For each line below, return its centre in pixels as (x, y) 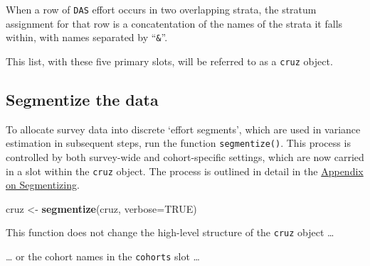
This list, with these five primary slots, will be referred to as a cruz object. (169, 61)
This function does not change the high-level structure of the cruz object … (170, 232)
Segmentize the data (82, 99)
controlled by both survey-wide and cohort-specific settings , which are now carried (185, 157)
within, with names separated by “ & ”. (87, 37)
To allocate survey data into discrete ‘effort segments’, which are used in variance (183, 129)
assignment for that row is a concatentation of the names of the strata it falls (174, 23)
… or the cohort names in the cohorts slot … (103, 256)
